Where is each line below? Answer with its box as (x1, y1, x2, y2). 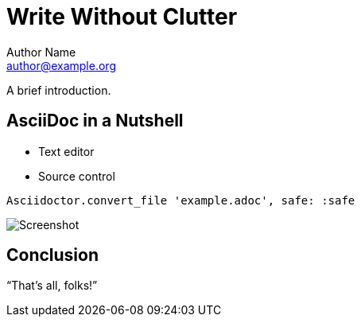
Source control (38, 169, 115, 183)
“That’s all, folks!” (6, 278, 98, 293)
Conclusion (6, 245, 99, 266)
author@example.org (6, 58, 116, 72)
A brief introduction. (6, 83, 111, 97)
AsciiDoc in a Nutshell (6, 111, 184, 131)
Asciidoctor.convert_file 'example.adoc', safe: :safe (6, 193, 355, 207)
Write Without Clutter (6, 3, 238, 30)
